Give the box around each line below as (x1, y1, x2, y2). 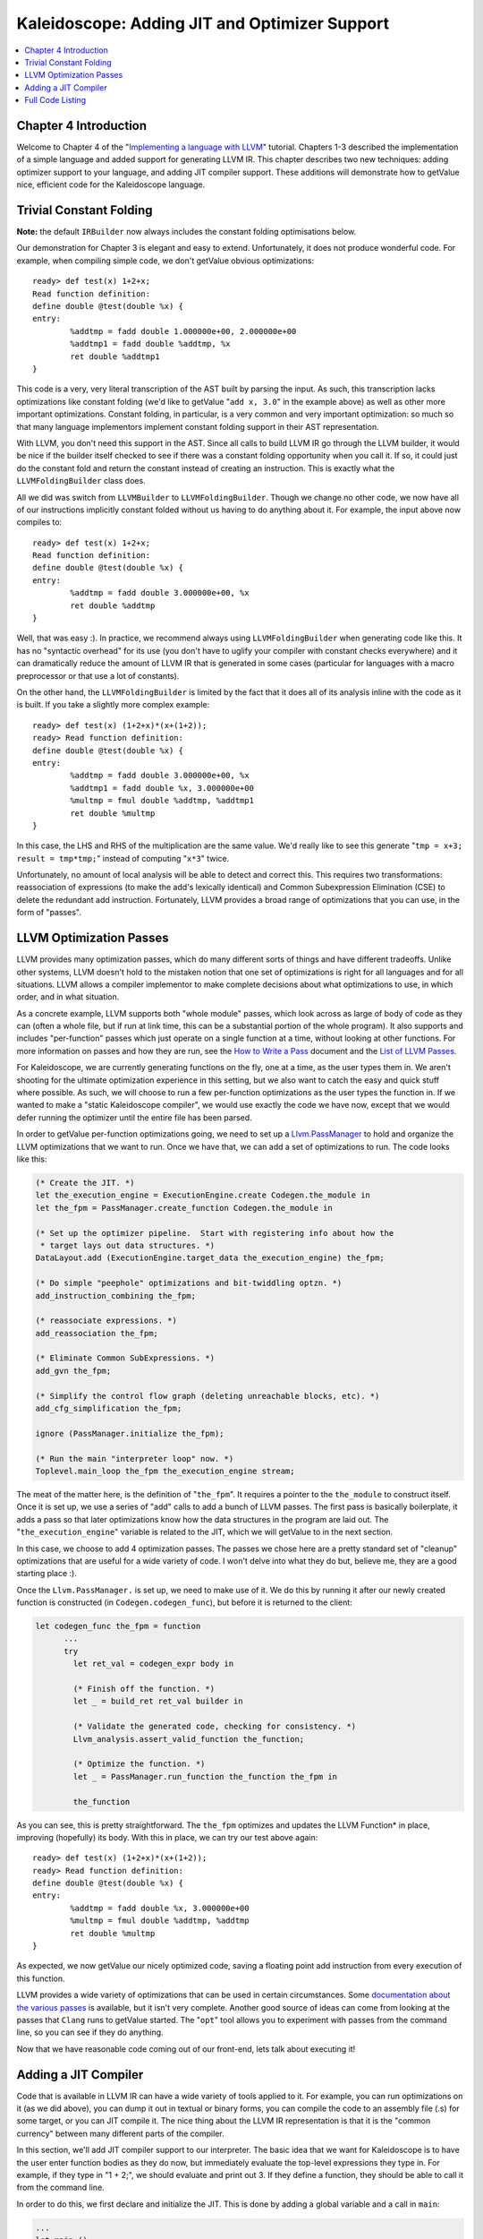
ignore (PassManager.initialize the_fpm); (35, 1428, 225, 1438)
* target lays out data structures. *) (40, 1240, 215, 1250)
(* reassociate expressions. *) (35, 1316, 178, 1325)
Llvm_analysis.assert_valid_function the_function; (72, 1734, 305, 1744)
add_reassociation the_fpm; (35, 1328, 158, 1338)
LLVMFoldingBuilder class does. (16, 476, 147, 486)
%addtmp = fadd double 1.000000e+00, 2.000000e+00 (70, 326, 297, 336)
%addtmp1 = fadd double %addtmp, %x (70, 339, 232, 349)
